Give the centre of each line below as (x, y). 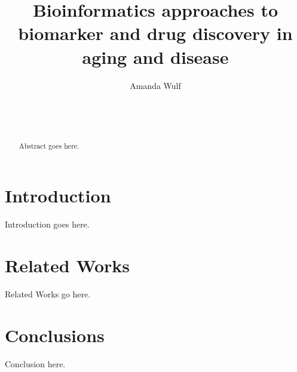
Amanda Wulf (155, 85)
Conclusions (55, 335)
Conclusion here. (35, 363)
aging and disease (155, 56)
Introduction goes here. (47, 224)
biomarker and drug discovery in (155, 33)
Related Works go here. (48, 293)
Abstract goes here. (49, 145)
